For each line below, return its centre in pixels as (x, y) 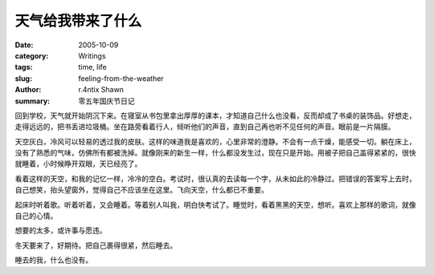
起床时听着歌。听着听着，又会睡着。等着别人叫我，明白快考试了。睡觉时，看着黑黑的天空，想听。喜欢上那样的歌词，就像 (215, 204)
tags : (24, 67)
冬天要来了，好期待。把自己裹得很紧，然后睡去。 (96, 245)
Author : (28, 90)
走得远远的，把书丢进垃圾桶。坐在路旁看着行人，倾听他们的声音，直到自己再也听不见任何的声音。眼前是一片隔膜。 (205, 127)
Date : (24, 45)
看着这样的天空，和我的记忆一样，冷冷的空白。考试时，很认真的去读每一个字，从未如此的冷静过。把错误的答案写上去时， (215, 178)
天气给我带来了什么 (78, 21)
